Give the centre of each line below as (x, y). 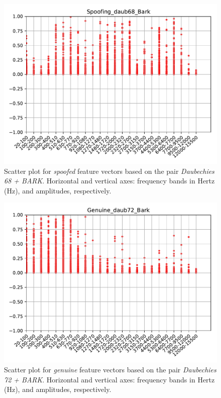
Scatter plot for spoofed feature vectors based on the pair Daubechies (109, 171)
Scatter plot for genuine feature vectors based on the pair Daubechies (110, 369)
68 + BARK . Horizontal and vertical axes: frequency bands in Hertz (109, 181)
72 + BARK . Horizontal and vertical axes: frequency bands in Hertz (109, 379)
